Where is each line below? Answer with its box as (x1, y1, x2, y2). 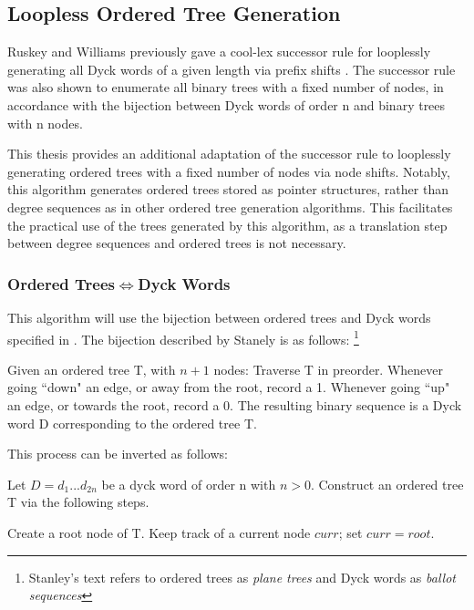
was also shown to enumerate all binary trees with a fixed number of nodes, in (7, 78, 444, 97)
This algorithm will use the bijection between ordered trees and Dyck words (7, 307, 431, 326)
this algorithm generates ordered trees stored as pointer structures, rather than (7, 180, 448, 199)
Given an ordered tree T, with (7, 359, 176, 378)
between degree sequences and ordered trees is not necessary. (7, 233, 346, 253)
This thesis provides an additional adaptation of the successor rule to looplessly (7, 144, 451, 163)
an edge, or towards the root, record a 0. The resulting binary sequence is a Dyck (7, 395, 462, 414)
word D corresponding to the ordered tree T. (7, 413, 257, 432)
